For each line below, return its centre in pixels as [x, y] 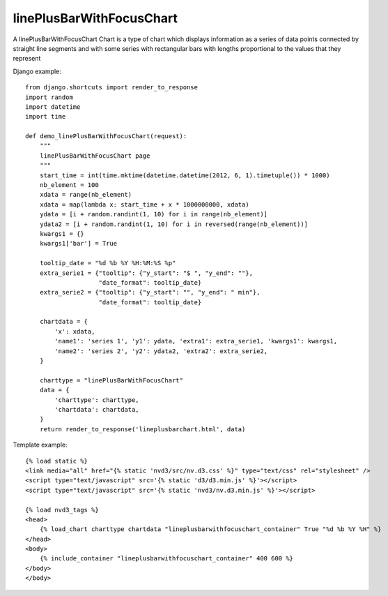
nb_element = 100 [69, 185]
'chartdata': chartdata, [97, 409]
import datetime [53, 107]
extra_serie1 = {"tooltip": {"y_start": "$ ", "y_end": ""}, [146, 273]
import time [46, 117]
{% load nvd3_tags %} [62, 510]
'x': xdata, [75, 331]
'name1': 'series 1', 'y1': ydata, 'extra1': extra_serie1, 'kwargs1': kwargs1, [196, 341]
